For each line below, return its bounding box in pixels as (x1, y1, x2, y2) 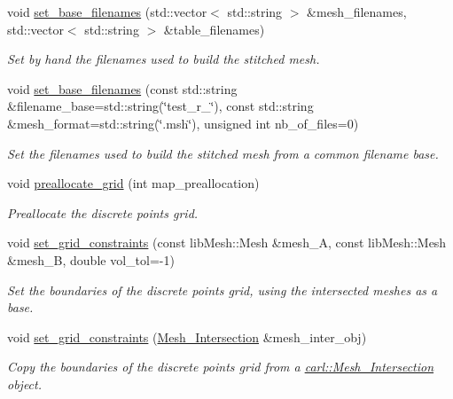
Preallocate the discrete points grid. (7, 203, 199, 222)
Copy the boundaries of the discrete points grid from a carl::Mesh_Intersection (7, 357, 434, 376)
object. (7, 374, 43, 393)
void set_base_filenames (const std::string (7, 79, 238, 98)
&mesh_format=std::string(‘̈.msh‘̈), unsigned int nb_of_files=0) (7, 113, 359, 132)
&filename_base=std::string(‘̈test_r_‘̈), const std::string (7, 97, 314, 115)
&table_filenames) (163, 20, 265, 38)
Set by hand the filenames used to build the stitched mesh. (7, 50, 320, 68)
